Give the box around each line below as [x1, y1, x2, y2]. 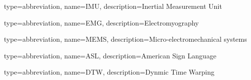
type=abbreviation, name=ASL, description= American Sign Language [4, 50, 217, 60]
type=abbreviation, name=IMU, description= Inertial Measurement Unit [4, 1, 222, 11]
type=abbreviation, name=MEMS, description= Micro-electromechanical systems [4, 34, 247, 44]
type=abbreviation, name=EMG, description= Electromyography [4, 17, 199, 27]
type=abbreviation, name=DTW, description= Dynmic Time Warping [4, 67, 215, 77]
